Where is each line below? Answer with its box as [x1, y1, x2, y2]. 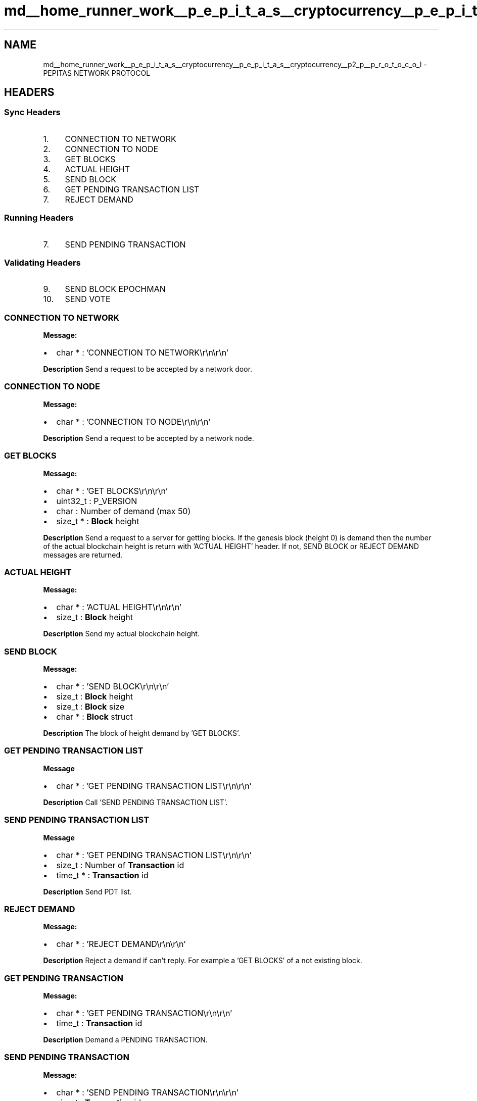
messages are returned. [43, 550, 123, 559]
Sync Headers [4, 107, 61, 118]
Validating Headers [4, 257, 81, 268]
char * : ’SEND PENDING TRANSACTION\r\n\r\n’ [56, 1087, 239, 1097]
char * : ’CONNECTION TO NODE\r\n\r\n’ [56, 416, 211, 427]
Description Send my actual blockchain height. [43, 629, 200, 638]
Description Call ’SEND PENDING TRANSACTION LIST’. [43, 797, 228, 807]
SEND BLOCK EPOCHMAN [65, 284, 166, 294]
